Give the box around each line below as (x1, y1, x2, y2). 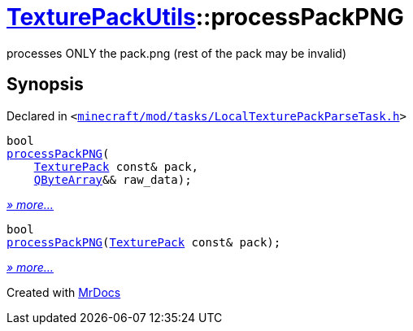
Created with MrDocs (7, 285, 121, 299)
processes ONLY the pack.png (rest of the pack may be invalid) (7, 46, 347, 60)
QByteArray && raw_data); (33, 172, 192, 186)
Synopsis (7, 74, 84, 95)
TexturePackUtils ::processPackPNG (7, 3, 404, 31)
